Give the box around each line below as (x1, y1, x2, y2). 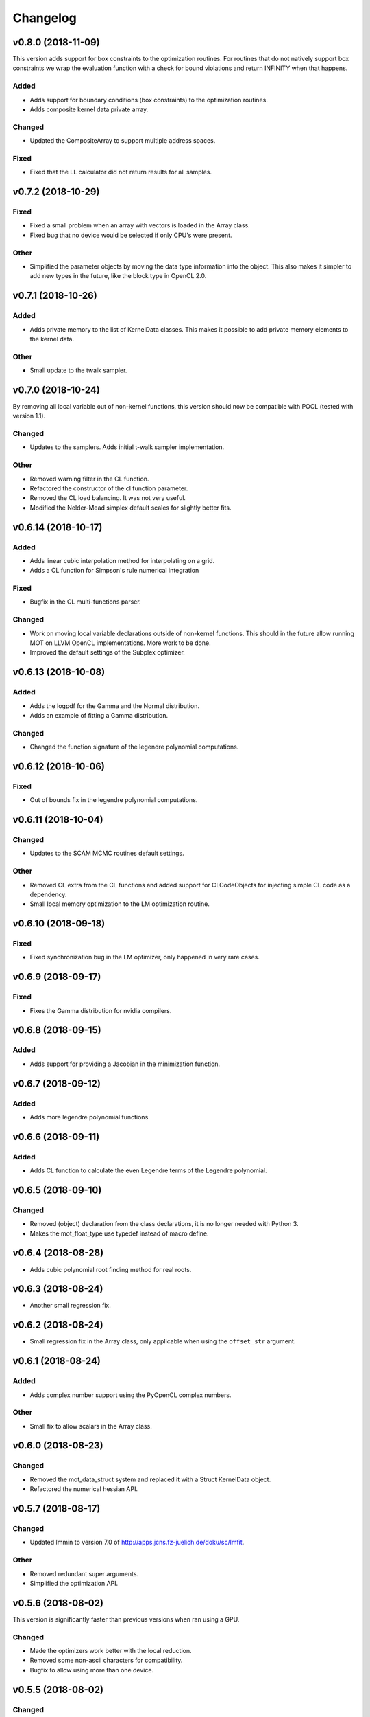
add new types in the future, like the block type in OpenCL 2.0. (29, 272, 207, 280)
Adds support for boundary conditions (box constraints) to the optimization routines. (29, 95, 269, 104)
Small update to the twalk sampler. (29, 366, 127, 374)
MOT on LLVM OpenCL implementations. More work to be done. (29, 639, 212, 647)
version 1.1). (12, 412, 46, 420)
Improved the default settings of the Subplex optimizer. (29, 648, 185, 657)
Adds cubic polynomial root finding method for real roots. (29, 1265, 192, 1273)
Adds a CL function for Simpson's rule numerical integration (29, 567, 199, 575)
